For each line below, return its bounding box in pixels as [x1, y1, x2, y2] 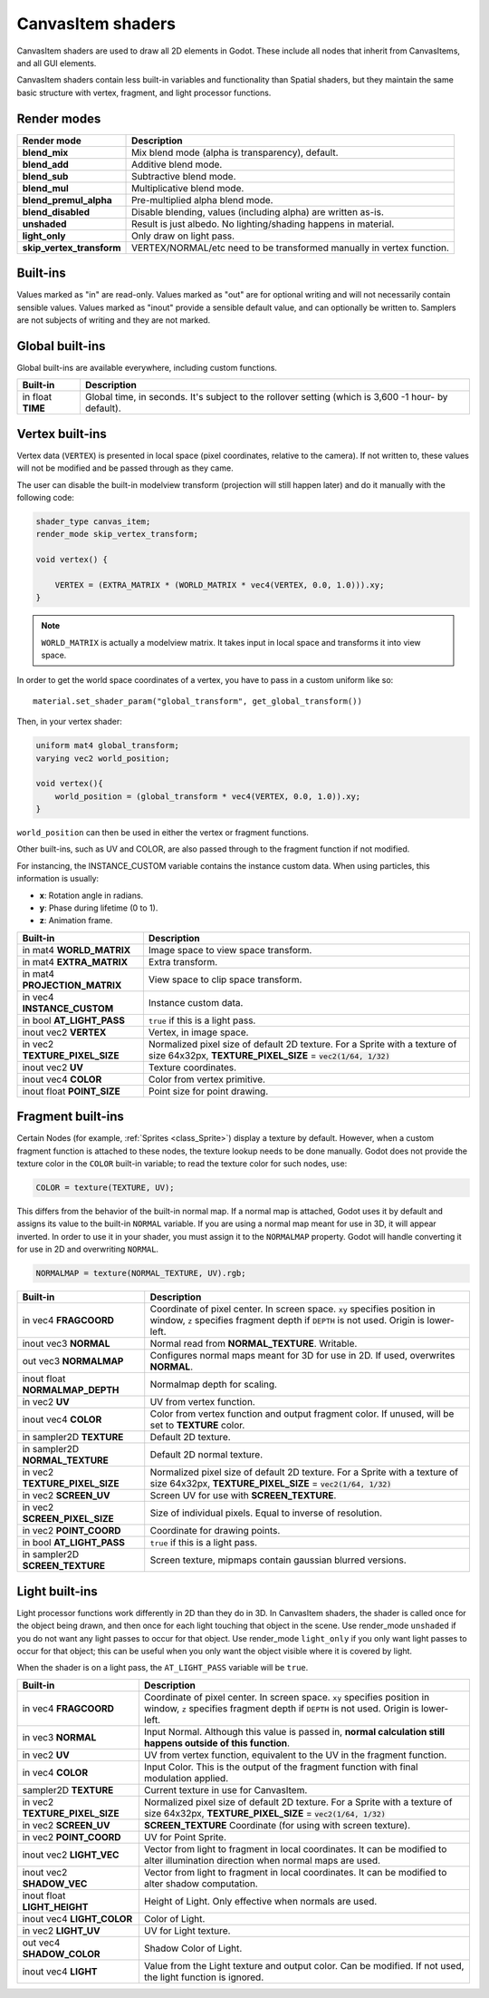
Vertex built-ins [16, 426, 108, 442]
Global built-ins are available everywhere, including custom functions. [16, 362, 278, 373]
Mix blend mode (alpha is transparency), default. [131, 146, 339, 159]
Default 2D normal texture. [149, 1448, 264, 1461]
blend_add [22, 158, 70, 171]
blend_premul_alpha [22, 193, 112, 206]
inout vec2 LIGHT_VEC [22, 1848, 120, 1861]
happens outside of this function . [143, 1737, 290, 1749]
